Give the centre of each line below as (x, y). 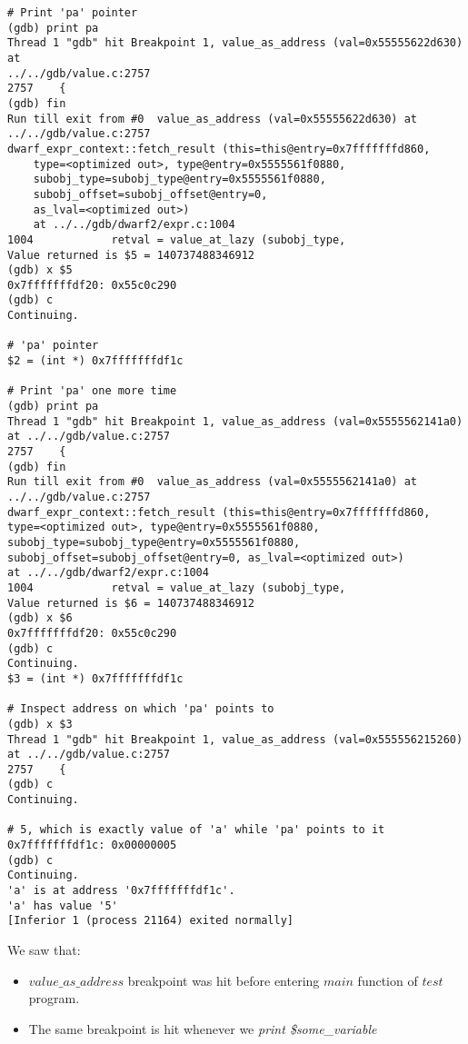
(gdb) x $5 (40, 270)
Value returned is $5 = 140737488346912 (131, 255)
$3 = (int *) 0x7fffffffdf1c (95, 678)
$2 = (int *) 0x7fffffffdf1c (95, 361)
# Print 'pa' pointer (73, 13)
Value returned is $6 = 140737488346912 (131, 603)
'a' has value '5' (63, 905)
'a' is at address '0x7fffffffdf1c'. (121, 891)
